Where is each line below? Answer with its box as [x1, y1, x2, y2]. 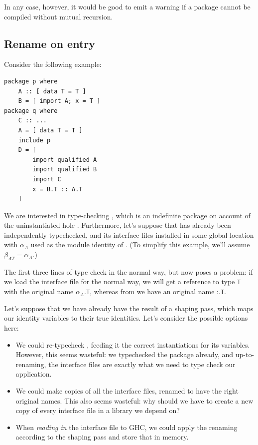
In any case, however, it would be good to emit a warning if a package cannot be [4, 1, 251, 11]
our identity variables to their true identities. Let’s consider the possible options [4, 313, 248, 323]
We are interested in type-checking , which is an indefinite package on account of [4, 210, 251, 220]
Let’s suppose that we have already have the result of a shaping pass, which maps [4, 303, 254, 313]
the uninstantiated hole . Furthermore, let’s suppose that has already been [4, 220, 231, 230]
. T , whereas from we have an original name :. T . [84, 286, 226, 297]
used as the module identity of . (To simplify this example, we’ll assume [30, 239, 250, 250]
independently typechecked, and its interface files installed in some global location [4, 229, 254, 240]
